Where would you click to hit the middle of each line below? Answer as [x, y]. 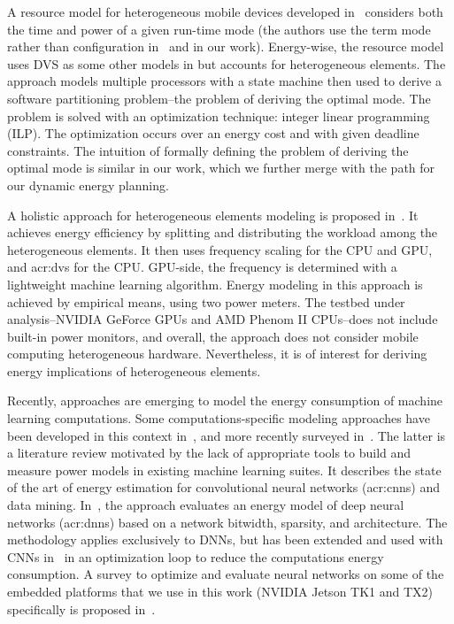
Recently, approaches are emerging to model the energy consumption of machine [225, 401]
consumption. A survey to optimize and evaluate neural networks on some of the [226, 574]
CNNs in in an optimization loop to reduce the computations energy [196, 556]
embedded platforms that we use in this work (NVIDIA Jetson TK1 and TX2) [220, 591]
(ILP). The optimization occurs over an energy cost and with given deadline [213, 133]
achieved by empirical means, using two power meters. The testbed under [206, 301]
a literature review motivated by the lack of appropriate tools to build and [209, 453]
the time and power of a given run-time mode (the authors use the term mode [219, 29]
